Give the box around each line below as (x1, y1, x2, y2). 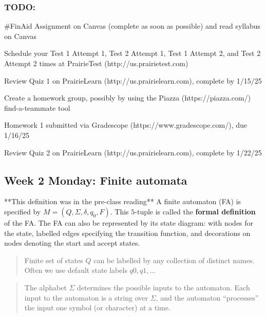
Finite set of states (24, 254, 83, 265)
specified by (4, 206, 41, 216)
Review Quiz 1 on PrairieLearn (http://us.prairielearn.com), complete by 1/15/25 (4, 75, 262, 86)
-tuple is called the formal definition (135, 206, 256, 216)
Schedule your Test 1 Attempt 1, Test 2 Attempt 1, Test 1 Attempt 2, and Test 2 (4, 48, 261, 58)
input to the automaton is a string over (24, 292, 148, 303)
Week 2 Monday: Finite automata (4, 172, 187, 188)
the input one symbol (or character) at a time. (24, 302, 170, 313)
